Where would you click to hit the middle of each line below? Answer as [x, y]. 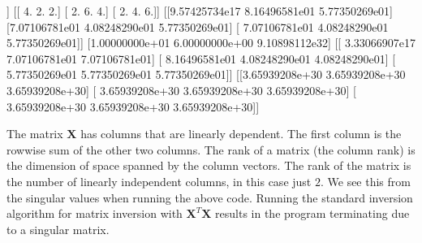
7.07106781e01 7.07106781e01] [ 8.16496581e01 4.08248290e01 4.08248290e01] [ [201, 58]
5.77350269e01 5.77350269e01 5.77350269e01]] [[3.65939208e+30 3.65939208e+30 [206, 74]
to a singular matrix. [58, 229]
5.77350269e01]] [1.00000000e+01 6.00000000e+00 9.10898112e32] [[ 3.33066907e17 [211, 43]
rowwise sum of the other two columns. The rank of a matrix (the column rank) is [211, 149]
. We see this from [365, 181]
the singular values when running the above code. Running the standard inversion [210, 197]
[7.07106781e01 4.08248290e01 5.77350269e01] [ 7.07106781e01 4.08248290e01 [198, 26]
